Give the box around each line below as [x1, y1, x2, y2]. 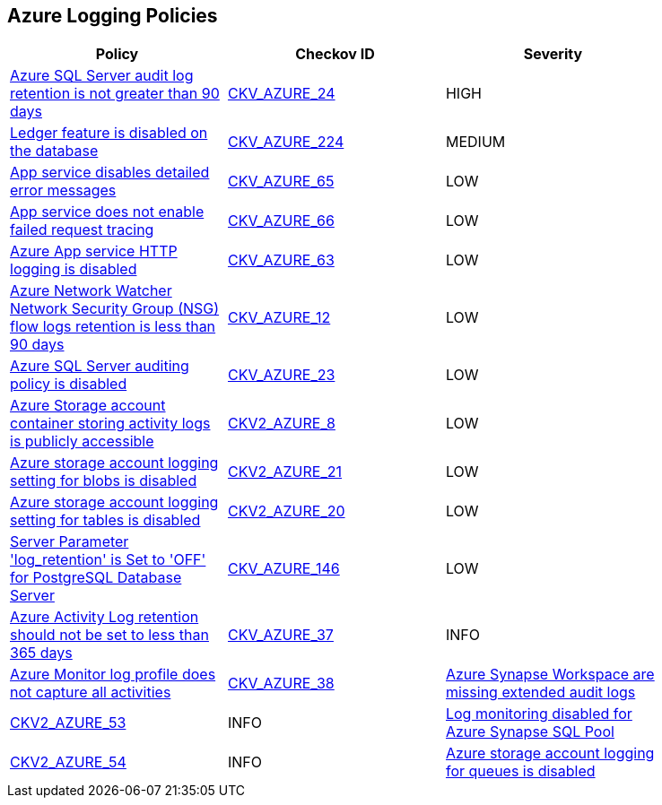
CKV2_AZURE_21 [227, 463, 342, 481]
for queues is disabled [445, 762, 596, 781]
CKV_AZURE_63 [227, 251, 335, 270]
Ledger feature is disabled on [10, 124, 208, 143]
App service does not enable [10, 203, 205, 221]
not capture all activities [10, 683, 171, 702]
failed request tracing [10, 221, 154, 239]
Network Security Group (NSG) [10, 299, 220, 318]
